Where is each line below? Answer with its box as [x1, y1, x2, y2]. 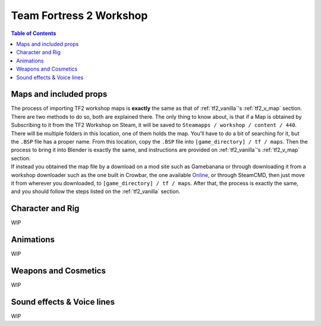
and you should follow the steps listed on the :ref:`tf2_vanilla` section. [11, 188, 181, 195]
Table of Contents [11, 30, 56, 37]
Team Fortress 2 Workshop [11, 9, 148, 22]
